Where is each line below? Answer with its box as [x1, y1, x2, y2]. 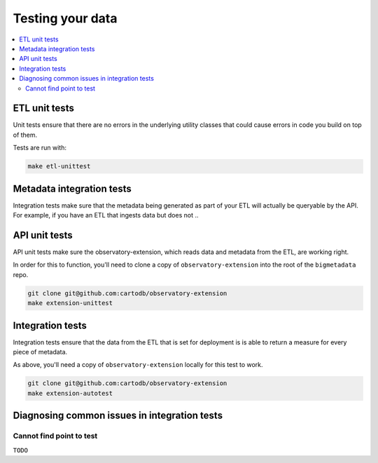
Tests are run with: [13, 144, 66, 152]
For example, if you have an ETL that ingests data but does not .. [13, 211, 199, 220]
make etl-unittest [27, 162, 91, 170]
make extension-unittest [27, 299, 113, 307]
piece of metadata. [13, 348, 68, 356]
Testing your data [13, 11, 118, 26]
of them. [13, 130, 38, 139]
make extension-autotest [27, 389, 113, 397]
